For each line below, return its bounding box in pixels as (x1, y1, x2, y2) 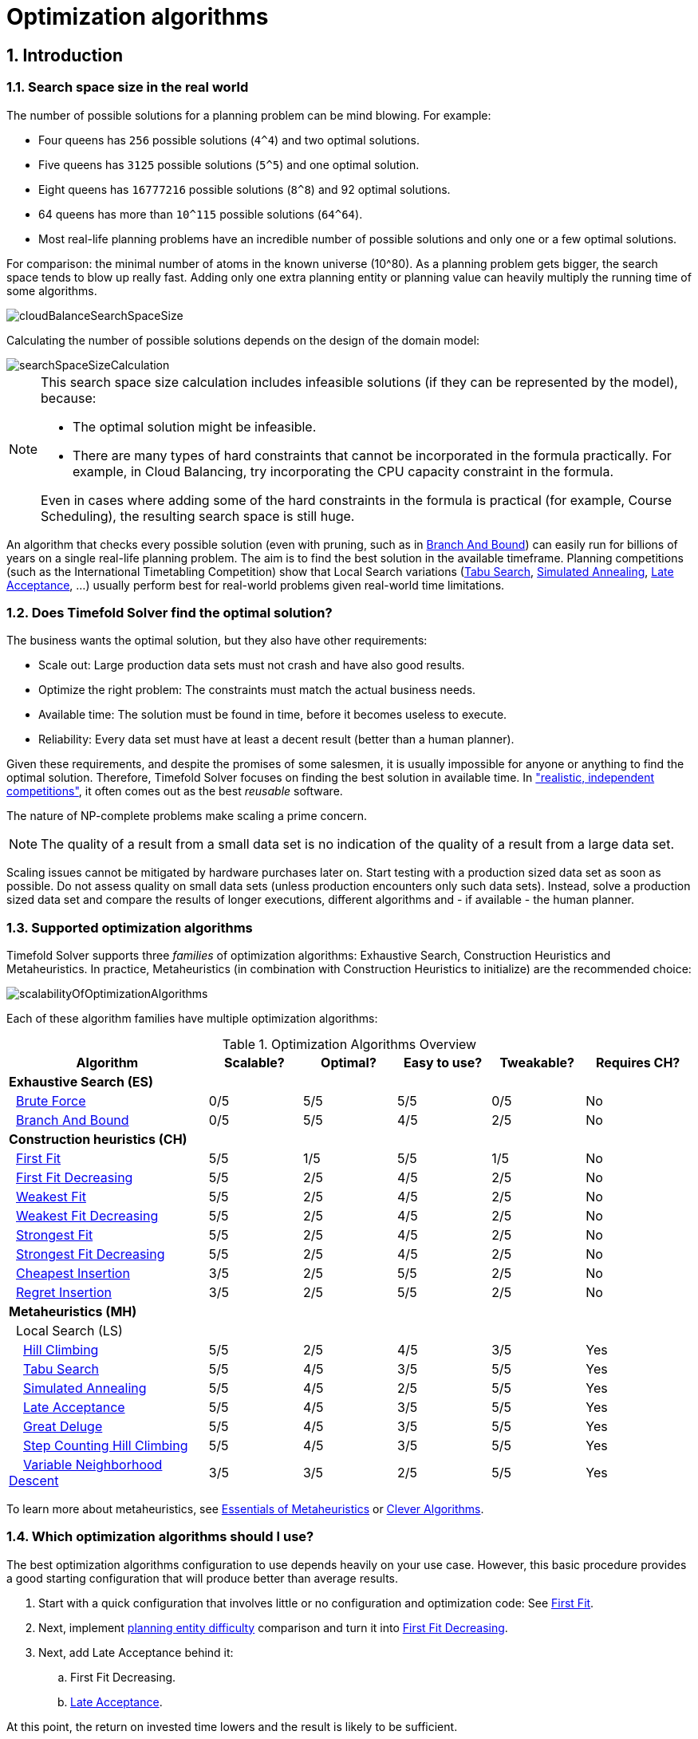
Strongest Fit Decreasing (16, 1246, 165, 1263)
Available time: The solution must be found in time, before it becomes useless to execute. (38, 708, 507, 722)
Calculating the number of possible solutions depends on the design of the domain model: (6, 333, 480, 347)
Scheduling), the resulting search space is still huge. (41, 507, 355, 524)
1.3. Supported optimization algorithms (6, 919, 253, 936)
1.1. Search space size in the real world (6, 79, 249, 96)
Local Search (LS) (16, 1323, 123, 1339)
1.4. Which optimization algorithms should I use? (6, 1528, 314, 1545)
